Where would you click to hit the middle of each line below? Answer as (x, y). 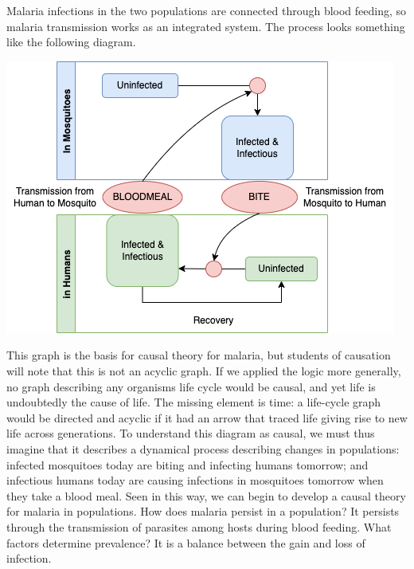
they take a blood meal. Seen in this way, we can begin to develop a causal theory (206, 495)
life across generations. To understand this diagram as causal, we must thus (191, 433)
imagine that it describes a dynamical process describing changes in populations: (203, 448)
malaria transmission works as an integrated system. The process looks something (206, 26)
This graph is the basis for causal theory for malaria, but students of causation (199, 355)
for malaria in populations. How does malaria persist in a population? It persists (203, 511)
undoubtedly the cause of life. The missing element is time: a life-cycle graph (194, 402)
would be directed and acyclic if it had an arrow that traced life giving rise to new (207, 417)
